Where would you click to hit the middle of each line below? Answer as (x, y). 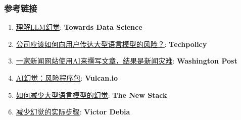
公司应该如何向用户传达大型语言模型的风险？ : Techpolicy (111, 44)
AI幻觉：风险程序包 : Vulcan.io (67, 78)
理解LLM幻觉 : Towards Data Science (79, 27)
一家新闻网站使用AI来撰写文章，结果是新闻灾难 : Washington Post (127, 61)
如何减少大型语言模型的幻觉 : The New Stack (91, 95)
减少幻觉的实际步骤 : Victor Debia (73, 112)
